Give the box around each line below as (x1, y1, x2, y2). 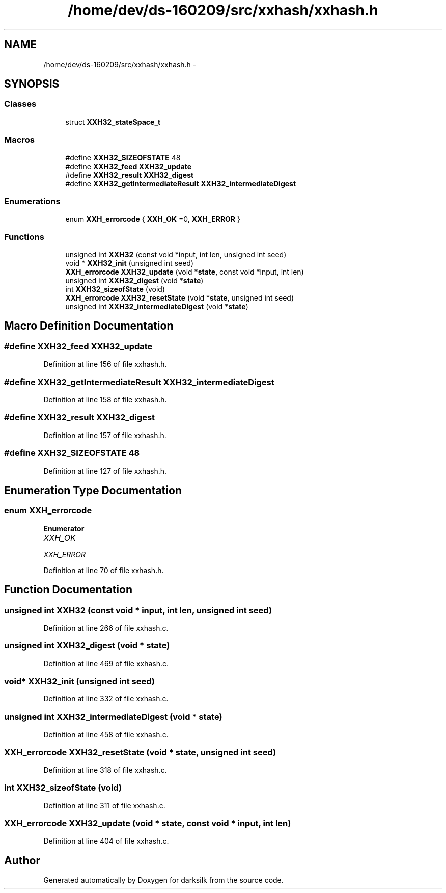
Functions (4, 231, 44, 242)
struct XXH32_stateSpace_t (65, 117, 161, 126)
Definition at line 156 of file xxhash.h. (43, 360, 167, 369)
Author (4, 854, 40, 867)
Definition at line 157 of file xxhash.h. (43, 430, 166, 440)
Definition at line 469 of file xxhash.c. (43, 659, 169, 668)
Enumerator (43, 524, 85, 533)
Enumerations (4, 196, 61, 206)
